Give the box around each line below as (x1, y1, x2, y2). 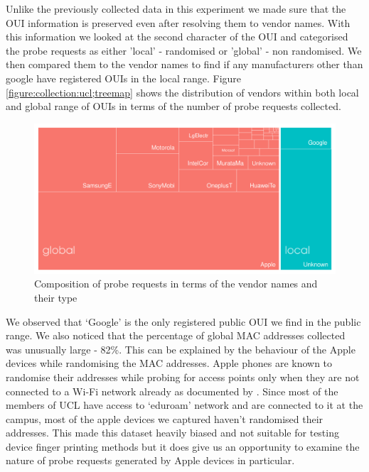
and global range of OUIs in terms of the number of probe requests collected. (6, 99, 341, 114)
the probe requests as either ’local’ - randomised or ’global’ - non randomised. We (6, 43, 362, 57)
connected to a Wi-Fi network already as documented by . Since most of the (6, 383, 338, 398)
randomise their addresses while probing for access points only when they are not (6, 369, 360, 384)
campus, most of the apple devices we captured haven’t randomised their (6, 411, 323, 426)
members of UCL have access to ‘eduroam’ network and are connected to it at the (6, 397, 363, 412)
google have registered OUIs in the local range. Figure (6, 70, 242, 85)
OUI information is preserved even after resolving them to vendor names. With (6, 15, 351, 30)
